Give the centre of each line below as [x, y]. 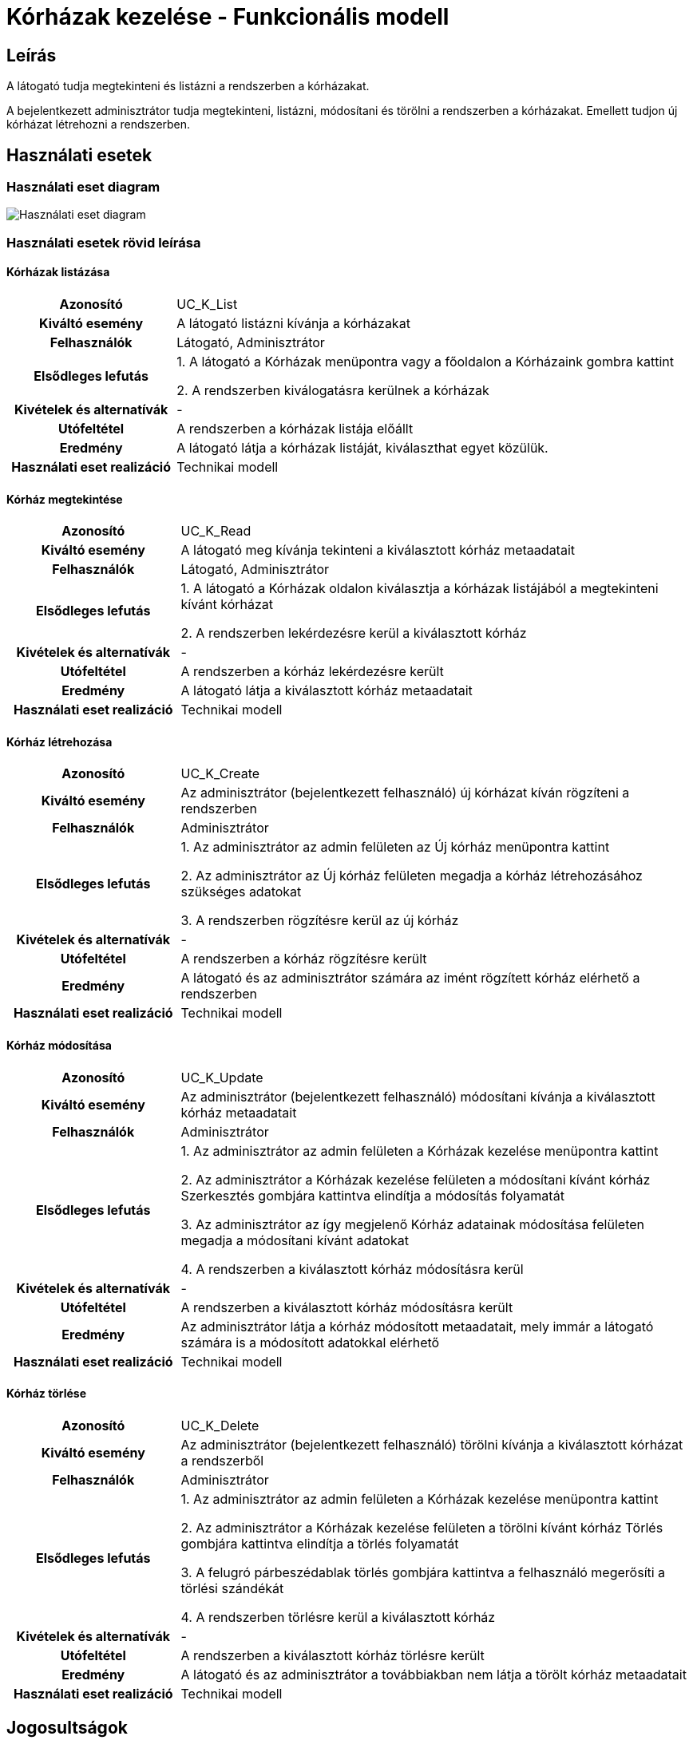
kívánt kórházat [227, 605]
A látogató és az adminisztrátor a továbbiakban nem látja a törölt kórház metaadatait [434, 1674]
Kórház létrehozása [59, 741]
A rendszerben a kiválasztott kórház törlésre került [333, 1655]
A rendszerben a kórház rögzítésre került [304, 959]
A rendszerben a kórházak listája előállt [295, 428]
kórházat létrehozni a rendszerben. [99, 125]
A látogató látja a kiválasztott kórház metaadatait [327, 691]
